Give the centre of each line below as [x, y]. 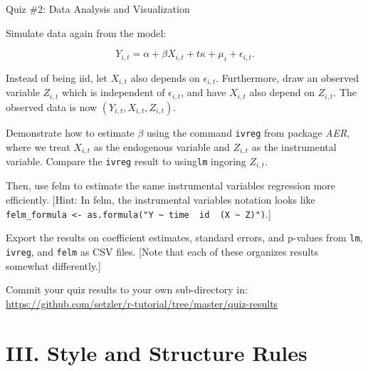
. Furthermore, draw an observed [288, 77]
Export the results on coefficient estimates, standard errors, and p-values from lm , [184, 237]
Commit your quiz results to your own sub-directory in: [127, 289]
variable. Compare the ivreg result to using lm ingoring [126, 161]
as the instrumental [294, 146]
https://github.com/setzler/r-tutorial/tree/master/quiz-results [142, 303]
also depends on [165, 77]
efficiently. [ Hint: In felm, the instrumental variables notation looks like [161, 200]
